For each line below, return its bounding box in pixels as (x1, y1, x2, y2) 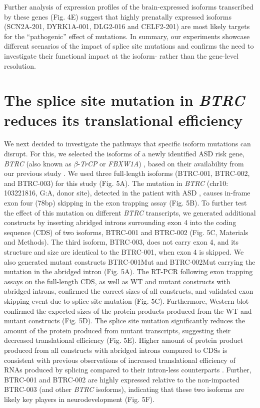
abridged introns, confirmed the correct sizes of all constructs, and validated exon (4, 286, 253, 296)
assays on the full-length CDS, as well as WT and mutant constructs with (4, 276, 230, 286)
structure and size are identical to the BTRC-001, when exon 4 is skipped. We (4, 247, 244, 257)
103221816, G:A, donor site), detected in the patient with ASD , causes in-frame (4, 187, 250, 198)
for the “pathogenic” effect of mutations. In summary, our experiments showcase (4, 31, 250, 41)
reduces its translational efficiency (4, 109, 243, 130)
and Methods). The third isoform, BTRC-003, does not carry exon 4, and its (4, 237, 239, 247)
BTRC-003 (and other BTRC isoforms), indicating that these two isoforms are (4, 384, 244, 394)
